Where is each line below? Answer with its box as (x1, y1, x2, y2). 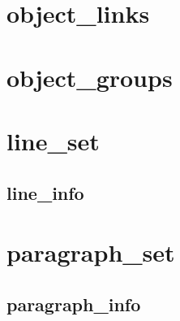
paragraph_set (6, 236, 175, 269)
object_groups (6, 60, 173, 93)
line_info (6, 180, 84, 205)
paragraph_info (6, 291, 141, 316)
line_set (6, 124, 100, 157)
